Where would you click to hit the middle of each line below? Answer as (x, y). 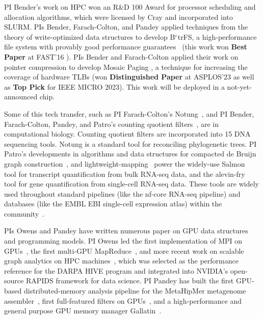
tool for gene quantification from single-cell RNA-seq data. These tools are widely (131, 184)
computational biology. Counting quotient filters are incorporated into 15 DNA (127, 134)
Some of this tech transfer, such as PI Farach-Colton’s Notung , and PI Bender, (129, 113)
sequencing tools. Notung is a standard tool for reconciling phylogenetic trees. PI (130, 143)
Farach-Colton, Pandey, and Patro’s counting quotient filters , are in (111, 124)
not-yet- (239, 86)
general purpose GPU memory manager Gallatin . (83, 311)
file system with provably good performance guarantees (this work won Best (126, 47)
